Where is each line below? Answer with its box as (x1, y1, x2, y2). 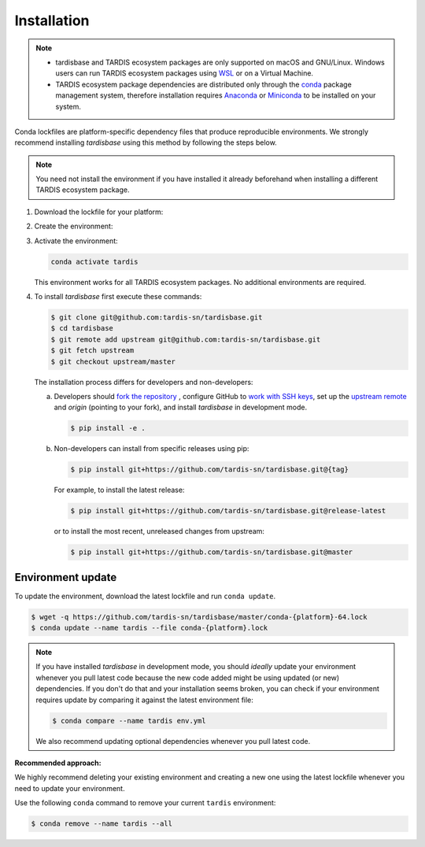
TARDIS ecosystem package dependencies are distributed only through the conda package (55, 80, 352, 89)
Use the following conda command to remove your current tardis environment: (14, 798, 276, 808)
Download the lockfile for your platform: (34, 207, 164, 216)
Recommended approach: (14, 758, 102, 767)
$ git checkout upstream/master (50, 357, 176, 366)
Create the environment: (34, 221, 113, 231)
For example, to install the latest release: (54, 485, 185, 495)
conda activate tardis (50, 257, 139, 266)
